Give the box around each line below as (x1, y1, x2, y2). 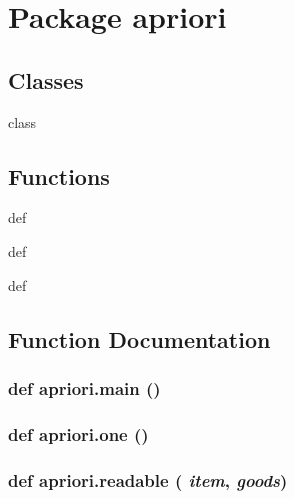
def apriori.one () (8, 421, 149, 446)
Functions (8, 160, 110, 191)
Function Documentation (8, 323, 271, 354)
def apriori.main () (8, 375, 161, 400)
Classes (8, 64, 84, 95)
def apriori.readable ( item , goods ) (8, 467, 288, 492)
